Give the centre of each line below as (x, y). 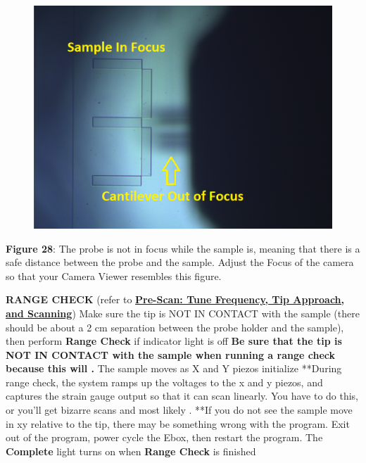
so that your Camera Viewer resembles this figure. (114, 275)
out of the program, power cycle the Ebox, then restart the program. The (164, 437)
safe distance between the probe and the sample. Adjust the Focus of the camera (180, 262)
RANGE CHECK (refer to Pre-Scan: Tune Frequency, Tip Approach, (175, 299)
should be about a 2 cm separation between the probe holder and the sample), (175, 327)
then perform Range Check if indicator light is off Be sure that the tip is (174, 341)
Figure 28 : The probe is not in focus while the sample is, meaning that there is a (183, 248)
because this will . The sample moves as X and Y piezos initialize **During (174, 368)
